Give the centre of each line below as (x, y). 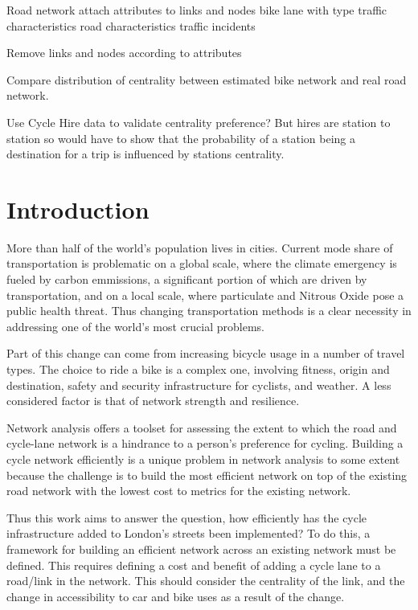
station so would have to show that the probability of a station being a (181, 138)
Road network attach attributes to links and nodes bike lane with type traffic (197, 10)
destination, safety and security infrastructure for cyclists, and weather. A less (199, 385)
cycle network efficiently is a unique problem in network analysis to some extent (203, 459)
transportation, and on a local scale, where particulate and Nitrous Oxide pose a (205, 295)
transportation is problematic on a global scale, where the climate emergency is (202, 263)
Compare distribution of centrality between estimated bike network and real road (207, 79)
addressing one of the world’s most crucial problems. (135, 326)
